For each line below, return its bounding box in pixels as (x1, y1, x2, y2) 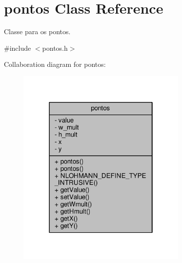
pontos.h (42, 42, 68, 53)
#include (4, 42, 31, 53)
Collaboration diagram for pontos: (4, 59, 106, 69)
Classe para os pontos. (4, 26, 71, 37)
